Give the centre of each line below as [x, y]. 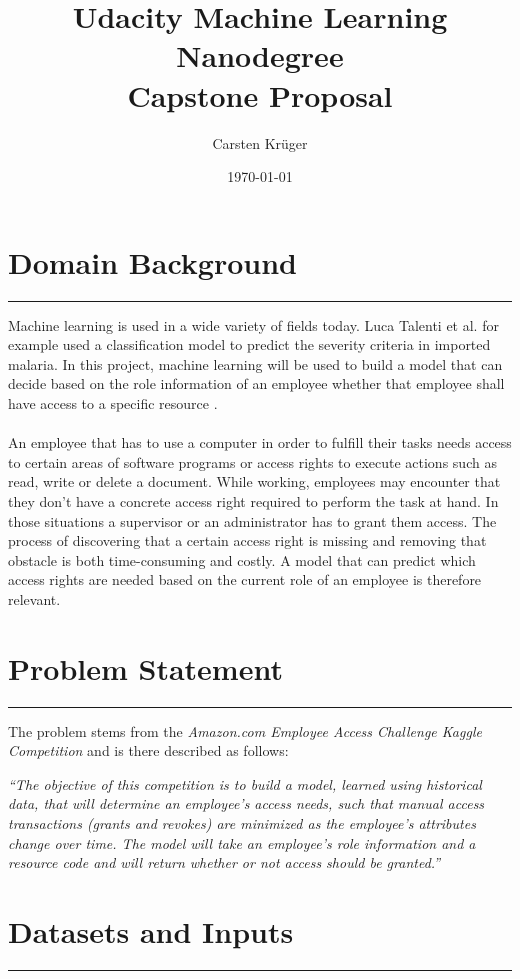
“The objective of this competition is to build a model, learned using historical [245, 783]
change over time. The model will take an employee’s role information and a [242, 842]
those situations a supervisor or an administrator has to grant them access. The [252, 520]
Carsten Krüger [260, 142]
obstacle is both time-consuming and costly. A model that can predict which [242, 559]
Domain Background [152, 261]
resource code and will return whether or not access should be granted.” [224, 862]
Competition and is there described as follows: [148, 750]
